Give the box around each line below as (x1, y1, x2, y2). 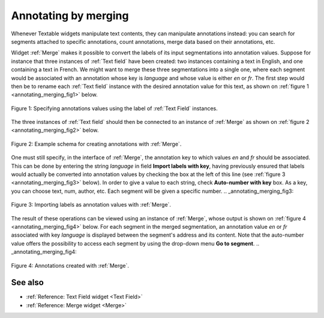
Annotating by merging (11, 9, 129, 22)
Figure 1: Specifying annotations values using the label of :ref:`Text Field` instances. (11, 105, 218, 112)
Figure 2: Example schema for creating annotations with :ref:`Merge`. (11, 140, 182, 147)
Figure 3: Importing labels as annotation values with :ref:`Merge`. (11, 201, 171, 208)
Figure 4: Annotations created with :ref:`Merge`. (11, 262, 129, 269)
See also (11, 277, 44, 287)
